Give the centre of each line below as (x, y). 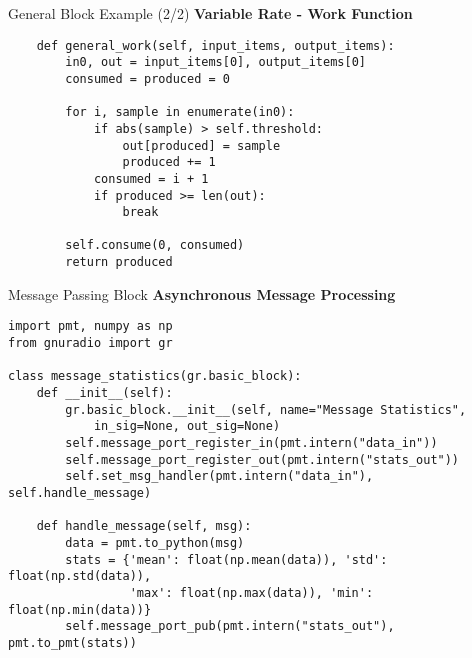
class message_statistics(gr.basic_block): (155, 376)
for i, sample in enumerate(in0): (180, 112)
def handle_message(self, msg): (144, 526)
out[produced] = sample (201, 145)
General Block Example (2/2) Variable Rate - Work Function (210, 13)
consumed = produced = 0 (147, 78)
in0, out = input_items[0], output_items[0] (215, 62)
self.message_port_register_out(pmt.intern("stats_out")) (262, 459)
